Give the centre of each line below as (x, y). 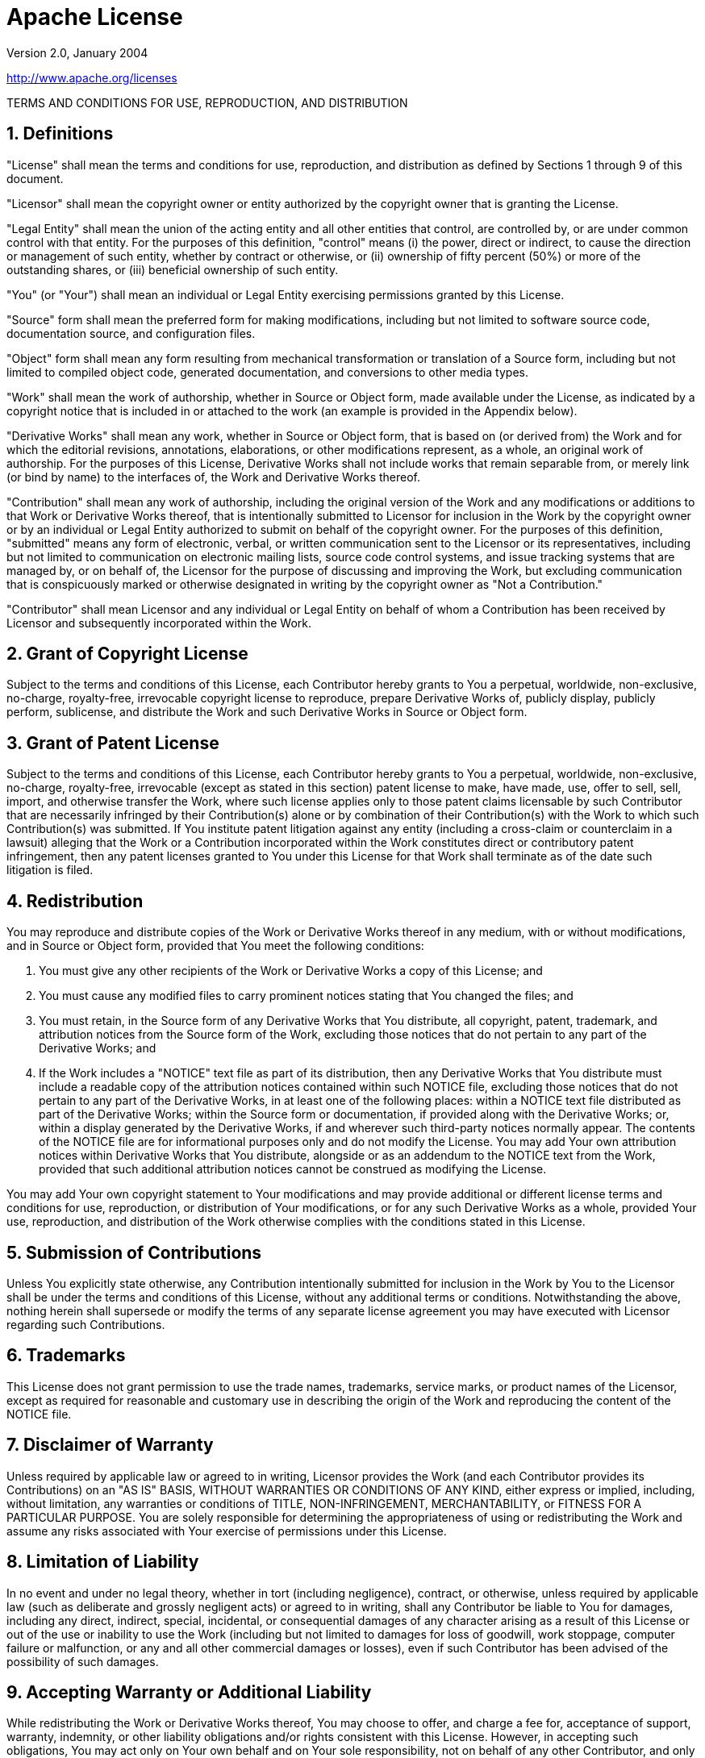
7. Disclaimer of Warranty (110, 1445)
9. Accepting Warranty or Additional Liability (189, 1692)
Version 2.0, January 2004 (77, 52)
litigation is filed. (50, 870)
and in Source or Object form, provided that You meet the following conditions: (215, 946)
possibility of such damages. (83, 1661)
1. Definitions (60, 134)
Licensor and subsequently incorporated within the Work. (159, 623)
